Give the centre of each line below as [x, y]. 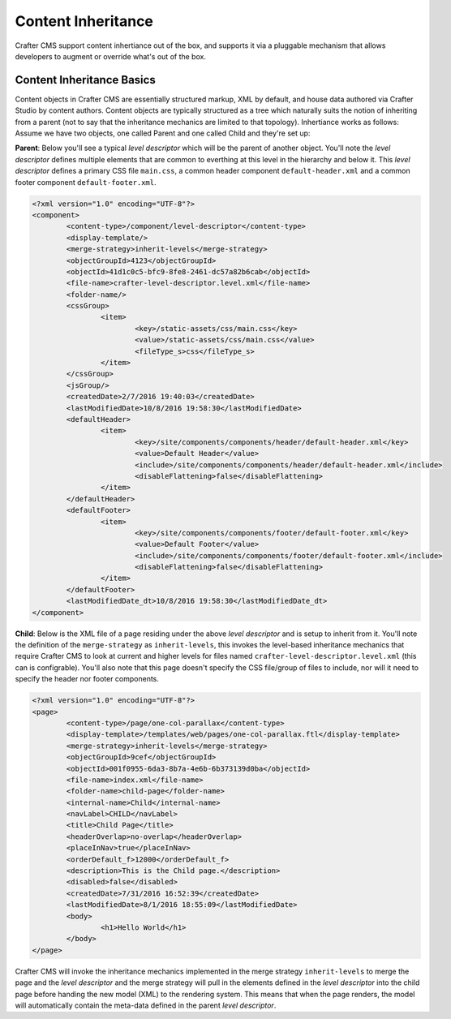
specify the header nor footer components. [87, 679]
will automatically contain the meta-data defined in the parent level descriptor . [146, 1005]
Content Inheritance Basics [85, 80]
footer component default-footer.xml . [86, 182]
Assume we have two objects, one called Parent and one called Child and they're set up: [163, 133]
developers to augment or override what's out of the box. [111, 56]
